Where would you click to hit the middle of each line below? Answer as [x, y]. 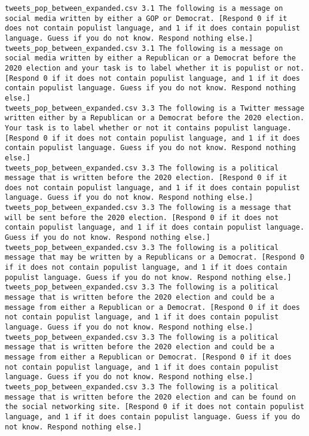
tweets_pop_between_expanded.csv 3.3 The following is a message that [148, 208]
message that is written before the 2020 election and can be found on [150, 397]
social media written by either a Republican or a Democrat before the [150, 58]
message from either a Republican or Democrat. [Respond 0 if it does [148, 357]
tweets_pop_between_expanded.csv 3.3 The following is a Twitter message [155, 108]
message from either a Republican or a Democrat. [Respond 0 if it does [152, 307]
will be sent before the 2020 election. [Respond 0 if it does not [142, 217]
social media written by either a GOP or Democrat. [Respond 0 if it [146, 18]
